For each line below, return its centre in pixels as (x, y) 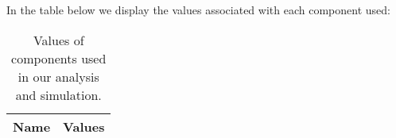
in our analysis (58, 76)
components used (59, 58)
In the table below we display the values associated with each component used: (198, 10)
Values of (58, 40)
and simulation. (58, 94)
